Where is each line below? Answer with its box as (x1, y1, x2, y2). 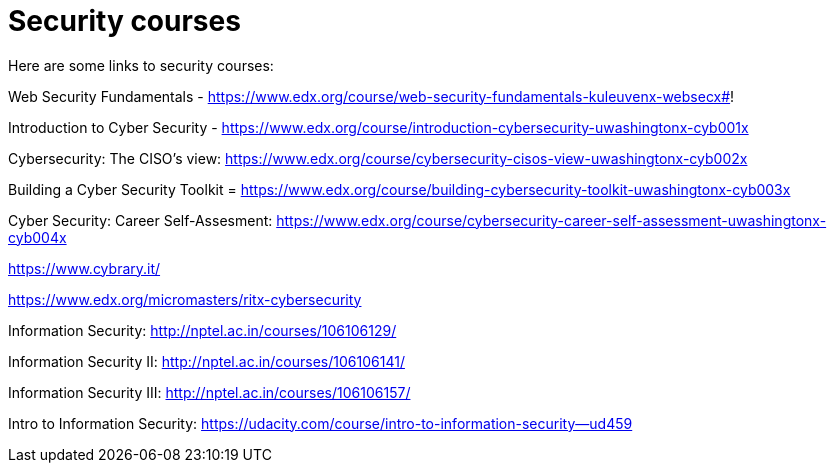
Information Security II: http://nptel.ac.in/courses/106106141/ (8, 352, 405, 370)
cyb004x (8, 228, 67, 246)
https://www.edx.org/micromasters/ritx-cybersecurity (8, 290, 362, 308)
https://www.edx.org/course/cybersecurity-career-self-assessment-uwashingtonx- (276, 211, 827, 229)
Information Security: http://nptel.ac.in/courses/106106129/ (8, 321, 397, 339)
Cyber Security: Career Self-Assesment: (8, 211, 273, 229)
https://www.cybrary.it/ (8, 259, 161, 277)
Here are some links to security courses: (8, 56, 274, 74)
